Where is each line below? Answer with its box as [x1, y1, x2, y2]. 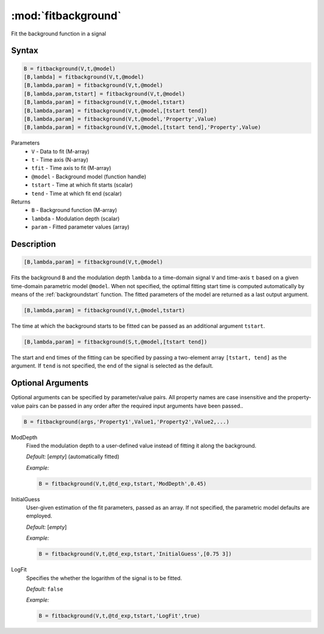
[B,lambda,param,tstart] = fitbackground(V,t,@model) [23, 90, 185, 97]
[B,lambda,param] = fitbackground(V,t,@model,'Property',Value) [23, 115, 217, 122]
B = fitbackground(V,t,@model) [23, 65, 116, 72]
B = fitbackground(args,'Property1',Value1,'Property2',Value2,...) [23, 418, 230, 425]
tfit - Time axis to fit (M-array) [31, 165, 112, 172]
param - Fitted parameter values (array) [31, 223, 130, 231]
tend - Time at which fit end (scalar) [31, 190, 122, 197]
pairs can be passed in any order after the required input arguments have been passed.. [26, 402, 244, 409]
